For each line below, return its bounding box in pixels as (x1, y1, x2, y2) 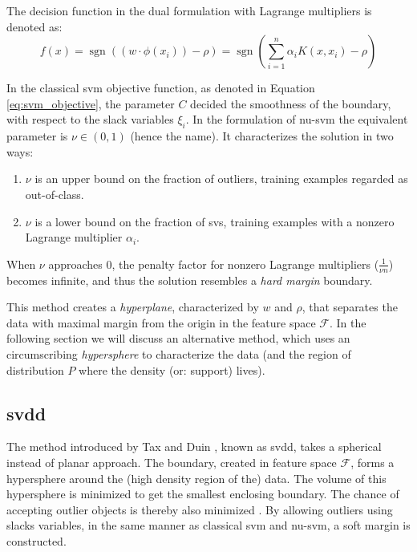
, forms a (350, 453, 395, 470)
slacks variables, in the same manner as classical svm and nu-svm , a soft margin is (6, 517, 411, 534)
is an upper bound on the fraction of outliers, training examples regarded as (34, 170, 408, 187)
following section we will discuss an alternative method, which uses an (6, 330, 350, 347)
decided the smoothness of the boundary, (190, 95, 391, 112)
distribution (6, 361, 64, 378)
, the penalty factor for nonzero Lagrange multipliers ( (111, 255, 379, 272)
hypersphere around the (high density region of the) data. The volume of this (6, 469, 387, 486)
